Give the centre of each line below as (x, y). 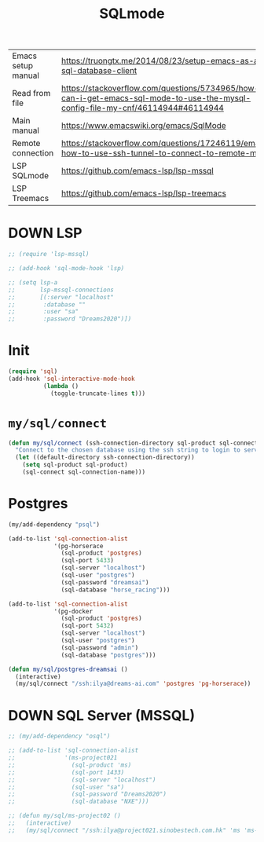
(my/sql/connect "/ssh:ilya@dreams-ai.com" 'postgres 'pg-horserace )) (133, 684)
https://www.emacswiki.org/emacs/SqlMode (144, 126)
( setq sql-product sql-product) (75, 465)
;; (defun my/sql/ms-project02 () (65, 816)
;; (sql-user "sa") (66, 787)
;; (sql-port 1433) (66, 772)
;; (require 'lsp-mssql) (49, 254)
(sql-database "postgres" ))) (108, 655)
